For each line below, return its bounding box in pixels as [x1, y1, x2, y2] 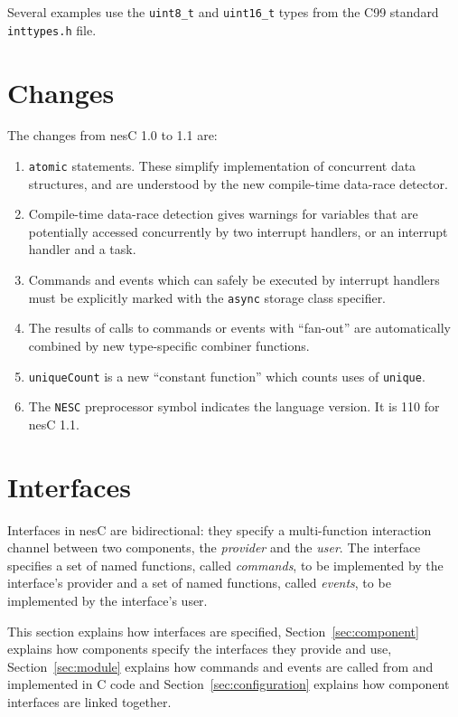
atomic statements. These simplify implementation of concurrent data [28, 156, 416, 175]
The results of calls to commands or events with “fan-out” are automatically [28, 318, 451, 337]
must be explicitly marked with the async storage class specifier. [28, 288, 387, 307]
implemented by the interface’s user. [7, 590, 208, 609]
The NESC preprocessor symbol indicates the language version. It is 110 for [28, 397, 440, 416]
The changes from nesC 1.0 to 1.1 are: [7, 126, 218, 145]
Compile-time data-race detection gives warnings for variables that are [28, 204, 418, 223]
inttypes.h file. [7, 20, 97, 39]
